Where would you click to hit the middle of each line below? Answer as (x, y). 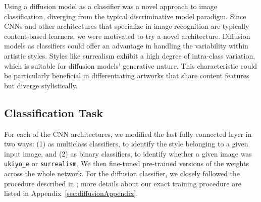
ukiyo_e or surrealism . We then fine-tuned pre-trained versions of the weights (126, 163)
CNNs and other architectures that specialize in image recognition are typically (127, 26)
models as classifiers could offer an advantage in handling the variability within (126, 46)
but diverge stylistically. (41, 85)
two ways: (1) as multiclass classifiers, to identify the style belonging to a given (126, 144)
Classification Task (54, 112)
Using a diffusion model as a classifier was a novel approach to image (111, 6)
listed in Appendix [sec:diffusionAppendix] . (71, 193)
